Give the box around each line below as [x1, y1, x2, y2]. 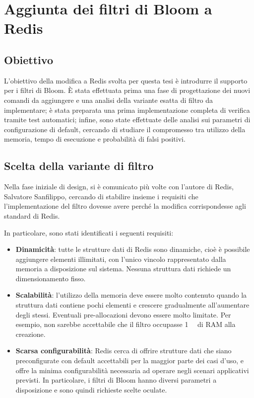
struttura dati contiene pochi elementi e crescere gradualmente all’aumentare [15, 300, 250, 310]
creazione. [15, 328, 46, 339]
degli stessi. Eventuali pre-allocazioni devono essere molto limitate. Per [15, 309, 231, 319]
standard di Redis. [4, 210, 60, 221]
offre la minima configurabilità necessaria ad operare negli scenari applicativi [15, 365, 249, 375]
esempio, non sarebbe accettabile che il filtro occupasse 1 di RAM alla [15, 319, 236, 329]
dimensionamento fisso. [15, 273, 86, 283]
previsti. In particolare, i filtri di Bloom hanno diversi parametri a [15, 375, 217, 385]
